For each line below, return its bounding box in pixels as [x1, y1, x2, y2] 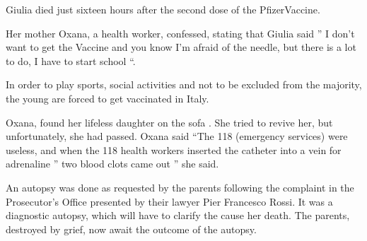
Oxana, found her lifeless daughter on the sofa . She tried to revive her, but [6, 114, 333, 129]
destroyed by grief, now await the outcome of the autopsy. [6, 221, 257, 236]
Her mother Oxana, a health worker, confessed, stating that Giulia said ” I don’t [6, 25, 355, 40]
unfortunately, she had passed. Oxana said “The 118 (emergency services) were [6, 129, 348, 143]
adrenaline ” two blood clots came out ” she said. [6, 156, 219, 171]
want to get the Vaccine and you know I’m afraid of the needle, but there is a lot [6, 40, 356, 54]
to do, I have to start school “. [6, 53, 136, 68]
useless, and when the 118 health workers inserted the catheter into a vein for [6, 142, 342, 157]
